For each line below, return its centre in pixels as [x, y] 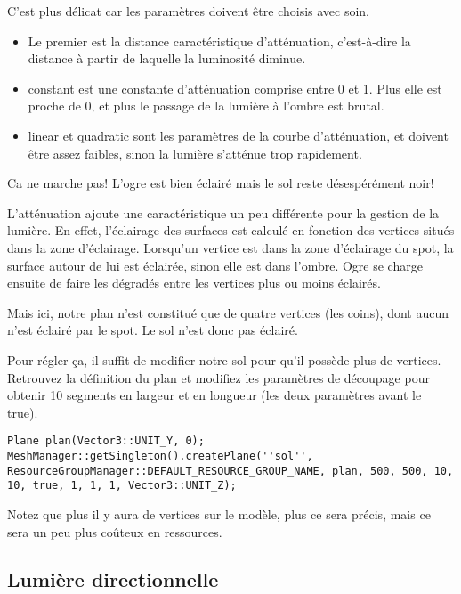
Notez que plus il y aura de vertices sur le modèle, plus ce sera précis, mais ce [219, 513]
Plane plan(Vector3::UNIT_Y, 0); [106, 441]
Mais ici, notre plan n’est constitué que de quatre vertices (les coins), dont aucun [228, 312]
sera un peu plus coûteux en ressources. [115, 531]
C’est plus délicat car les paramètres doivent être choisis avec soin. [189, 11]
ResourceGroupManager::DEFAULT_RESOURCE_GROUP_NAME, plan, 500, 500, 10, [230, 471]
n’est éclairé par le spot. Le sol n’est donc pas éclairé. [153, 330]
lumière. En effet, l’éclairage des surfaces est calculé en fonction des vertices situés [231, 230]
